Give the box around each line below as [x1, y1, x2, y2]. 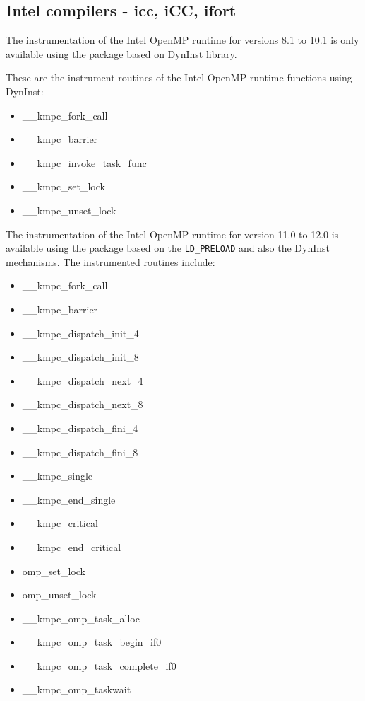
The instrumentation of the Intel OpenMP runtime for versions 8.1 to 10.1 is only [6, 33, 359, 47]
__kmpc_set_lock [22, 179, 105, 194]
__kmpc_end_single [22, 492, 116, 506]
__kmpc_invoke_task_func [22, 155, 147, 170]
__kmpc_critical [22, 516, 98, 531]
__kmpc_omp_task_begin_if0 [22, 635, 162, 649]
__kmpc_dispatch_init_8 [22, 349, 139, 364]
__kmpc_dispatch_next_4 [22, 373, 143, 388]
